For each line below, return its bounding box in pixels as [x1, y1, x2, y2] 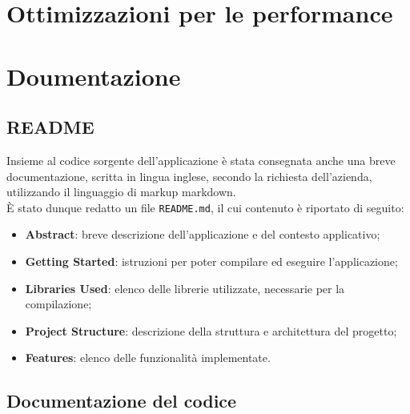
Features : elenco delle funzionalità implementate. [25, 349, 271, 366]
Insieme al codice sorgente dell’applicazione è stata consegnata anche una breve [6, 151, 396, 168]
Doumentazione [6, 59, 181, 92]
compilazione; [25, 295, 92, 312]
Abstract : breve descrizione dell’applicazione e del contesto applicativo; [25, 226, 380, 243]
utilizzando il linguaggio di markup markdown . [6, 183, 236, 200]
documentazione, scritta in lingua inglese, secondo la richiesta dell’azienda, [6, 167, 372, 184]
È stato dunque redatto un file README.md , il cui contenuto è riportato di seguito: [6, 199, 404, 215]
